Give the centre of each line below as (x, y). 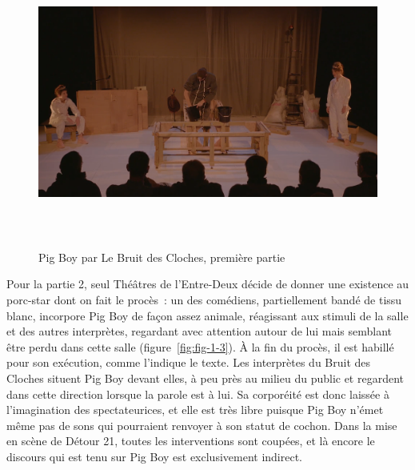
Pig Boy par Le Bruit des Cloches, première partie (162, 257)
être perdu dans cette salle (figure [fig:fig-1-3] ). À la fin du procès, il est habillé (200, 346)
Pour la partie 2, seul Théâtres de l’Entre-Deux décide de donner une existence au (208, 284)
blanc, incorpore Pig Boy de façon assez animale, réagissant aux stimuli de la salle (207, 315)
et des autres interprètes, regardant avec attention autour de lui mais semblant (200, 331)
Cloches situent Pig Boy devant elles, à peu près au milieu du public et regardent (206, 378)
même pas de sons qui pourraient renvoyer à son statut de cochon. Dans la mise (202, 425)
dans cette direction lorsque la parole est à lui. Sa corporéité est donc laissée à (198, 394)
